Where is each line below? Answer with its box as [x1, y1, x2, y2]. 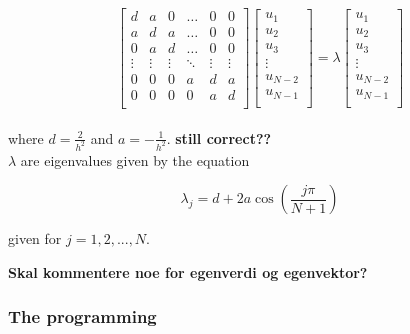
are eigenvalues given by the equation [20, 149, 250, 170]
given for [8, 228, 62, 249]
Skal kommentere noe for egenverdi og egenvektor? [8, 261, 368, 282]
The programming [8, 304, 157, 329]
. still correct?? [166, 127, 272, 148]
